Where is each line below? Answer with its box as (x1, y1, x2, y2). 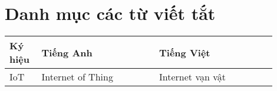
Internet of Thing (41, 70, 113, 84)
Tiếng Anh (41, 45, 93, 59)
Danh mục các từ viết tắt (5, 1, 216, 25)
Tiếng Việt (159, 45, 210, 59)
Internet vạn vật (159, 70, 226, 84)
